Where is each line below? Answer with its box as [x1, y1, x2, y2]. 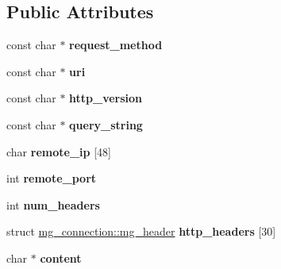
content [40, 249, 82, 266]
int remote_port [6, 170, 97, 186]
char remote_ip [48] [6, 143, 111, 159]
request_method [69, 37, 163, 53]
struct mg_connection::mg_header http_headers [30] [6, 223, 276, 240]
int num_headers [6, 196, 100, 213]
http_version [69, 90, 143, 106]
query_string [69, 116, 143, 133]
